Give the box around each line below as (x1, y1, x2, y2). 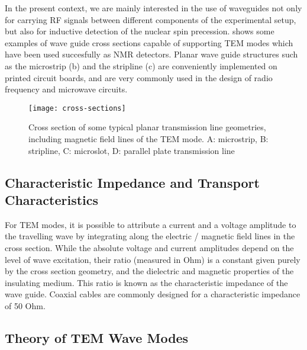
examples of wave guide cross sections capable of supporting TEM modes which (5, 36, 293, 49)
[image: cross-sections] (28, 104, 126, 113)
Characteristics (5, 190, 99, 208)
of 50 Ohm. (5, 299, 46, 312)
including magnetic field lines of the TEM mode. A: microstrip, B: (28, 133, 269, 145)
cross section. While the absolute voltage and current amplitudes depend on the (5, 241, 294, 253)
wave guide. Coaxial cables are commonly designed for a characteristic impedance (5, 288, 300, 300)
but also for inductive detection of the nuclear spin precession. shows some (5, 25, 274, 37)
